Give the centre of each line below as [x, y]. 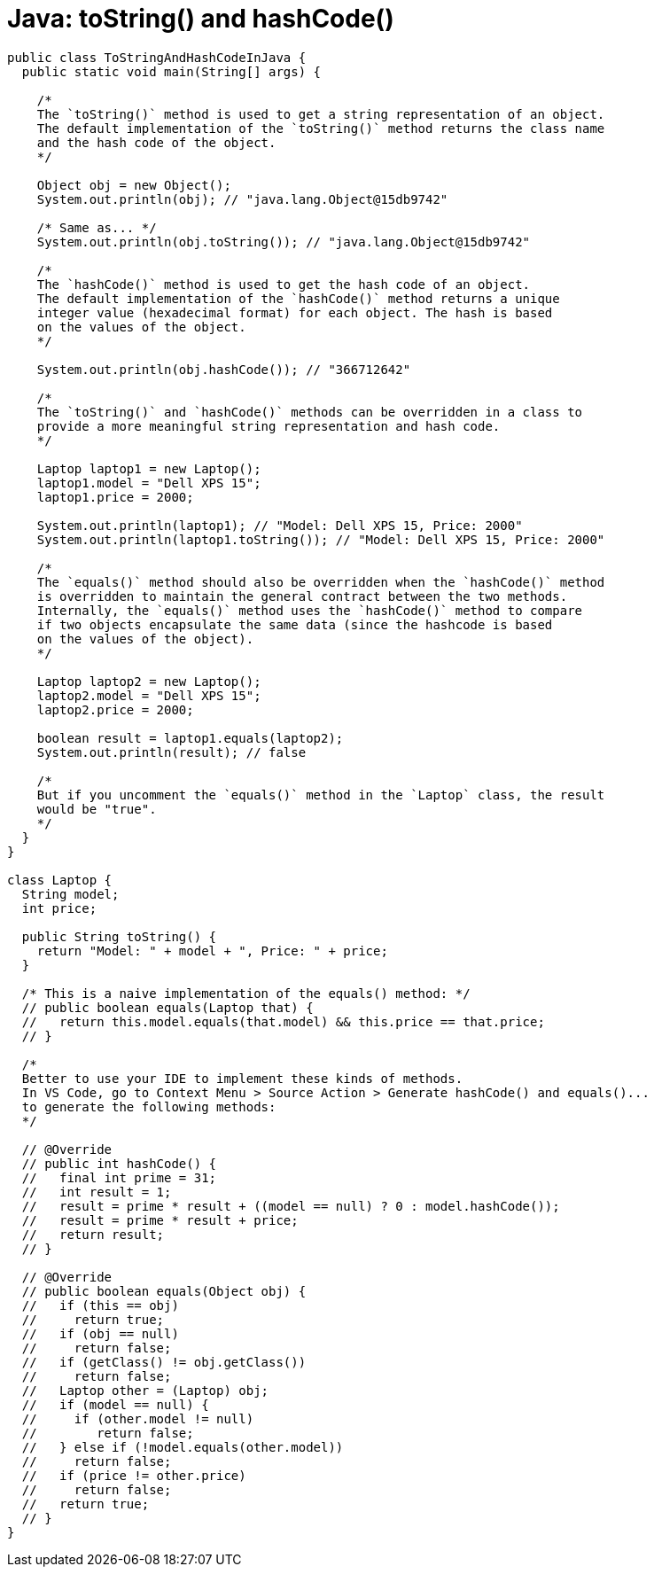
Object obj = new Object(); [134, 185]
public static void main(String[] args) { [171, 71]
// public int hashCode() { [119, 1163]
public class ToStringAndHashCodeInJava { [157, 57]
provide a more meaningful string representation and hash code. [269, 426]
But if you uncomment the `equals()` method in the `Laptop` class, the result [321, 795]
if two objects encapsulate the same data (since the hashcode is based [295, 624]
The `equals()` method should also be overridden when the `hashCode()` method [321, 582]
